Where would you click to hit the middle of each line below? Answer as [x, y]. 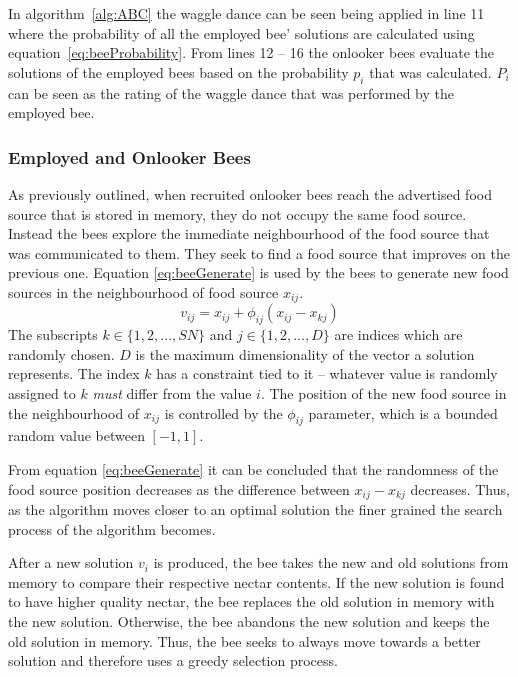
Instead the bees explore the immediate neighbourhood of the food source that [249, 233]
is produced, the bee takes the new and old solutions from [331, 562]
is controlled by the [223, 412]
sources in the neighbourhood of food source [143, 291]
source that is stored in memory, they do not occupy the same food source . [237, 213]
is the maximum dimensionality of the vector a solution [305, 353]
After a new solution [71, 562]
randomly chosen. [61, 353]
